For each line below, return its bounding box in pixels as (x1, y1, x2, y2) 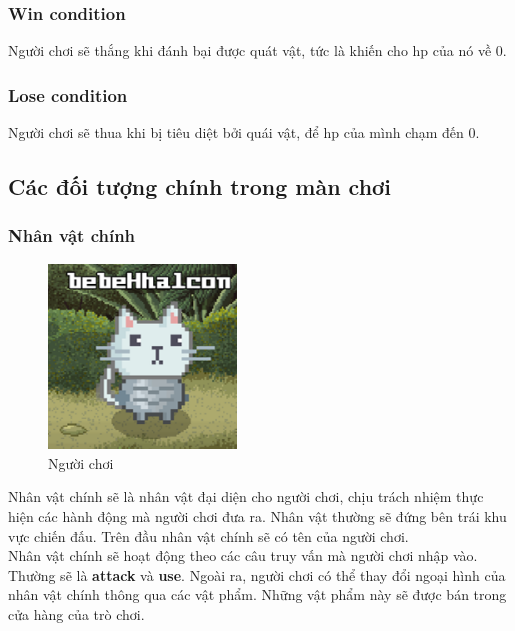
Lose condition (8, 82, 128, 107)
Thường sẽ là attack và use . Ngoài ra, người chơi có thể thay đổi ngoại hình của (8, 564, 506, 585)
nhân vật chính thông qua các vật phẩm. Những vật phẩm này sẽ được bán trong (8, 584, 507, 605)
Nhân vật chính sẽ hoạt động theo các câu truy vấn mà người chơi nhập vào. (8, 545, 478, 566)
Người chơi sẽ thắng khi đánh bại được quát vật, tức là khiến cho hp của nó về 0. (8, 40, 507, 61)
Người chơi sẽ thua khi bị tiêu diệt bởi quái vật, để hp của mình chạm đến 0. (8, 122, 480, 143)
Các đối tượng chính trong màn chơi (8, 171, 391, 202)
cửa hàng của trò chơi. (8, 604, 145, 624)
